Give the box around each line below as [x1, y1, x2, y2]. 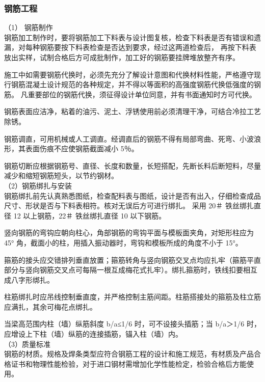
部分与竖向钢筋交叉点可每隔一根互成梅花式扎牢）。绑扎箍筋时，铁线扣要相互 [4, 264, 257, 275]
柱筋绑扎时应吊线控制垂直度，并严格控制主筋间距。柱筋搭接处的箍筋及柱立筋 [4, 291, 261, 302]
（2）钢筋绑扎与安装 [4, 180, 72, 190]
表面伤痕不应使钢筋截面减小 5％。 [25, 143, 139, 154]
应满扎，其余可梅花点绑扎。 [4, 301, 97, 312]
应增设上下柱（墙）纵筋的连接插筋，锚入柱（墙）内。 [4, 329, 182, 339]
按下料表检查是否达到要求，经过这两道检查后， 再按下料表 [61, 42, 256, 52]
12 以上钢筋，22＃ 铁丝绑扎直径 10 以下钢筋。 [13, 210, 166, 221]
